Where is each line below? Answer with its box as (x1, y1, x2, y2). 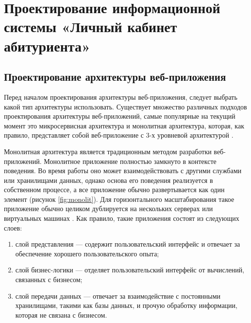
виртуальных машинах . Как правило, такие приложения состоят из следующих (4, 213, 239, 223)
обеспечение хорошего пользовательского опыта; (15, 248, 159, 258)
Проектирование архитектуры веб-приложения (4, 69, 226, 84)
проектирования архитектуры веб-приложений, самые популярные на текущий (4, 111, 235, 121)
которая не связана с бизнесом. (15, 309, 107, 320)
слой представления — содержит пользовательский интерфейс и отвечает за (15, 239, 240, 249)
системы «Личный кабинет (4, 17, 177, 36)
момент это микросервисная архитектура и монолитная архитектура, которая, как (4, 120, 244, 130)
